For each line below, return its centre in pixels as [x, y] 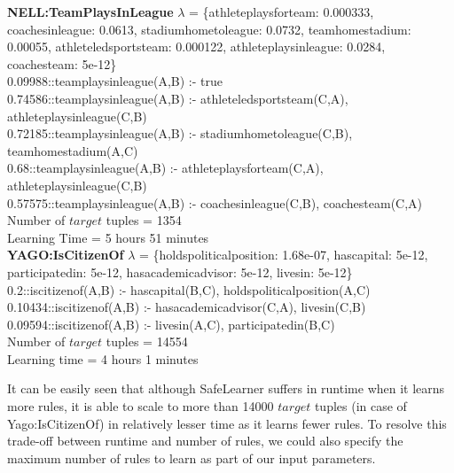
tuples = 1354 [144, 220]
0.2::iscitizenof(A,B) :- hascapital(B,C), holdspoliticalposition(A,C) [189, 289]
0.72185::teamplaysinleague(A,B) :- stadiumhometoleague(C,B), [180, 133]
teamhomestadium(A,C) [73, 150]
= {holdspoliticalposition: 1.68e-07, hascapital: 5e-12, [284, 255]
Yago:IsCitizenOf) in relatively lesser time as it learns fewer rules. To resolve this [227, 423]
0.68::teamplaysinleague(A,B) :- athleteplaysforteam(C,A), [165, 168]
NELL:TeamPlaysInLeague [90, 12]
